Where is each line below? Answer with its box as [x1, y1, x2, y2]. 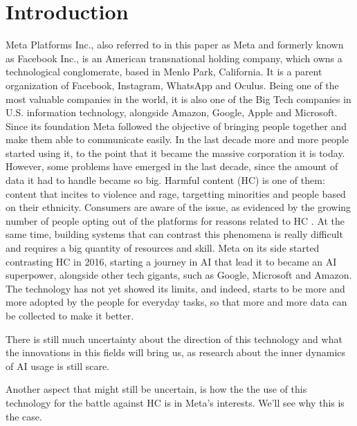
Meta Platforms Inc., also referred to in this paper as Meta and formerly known [6, 37, 344, 52]
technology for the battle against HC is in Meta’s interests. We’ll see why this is [6, 395, 345, 409]
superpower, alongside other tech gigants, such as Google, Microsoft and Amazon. [6, 268, 352, 282]
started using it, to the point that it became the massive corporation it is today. [6, 145, 345, 160]
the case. [6, 409, 42, 423]
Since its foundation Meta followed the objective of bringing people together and [6, 118, 347, 133]
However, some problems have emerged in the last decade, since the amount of [6, 159, 338, 174]
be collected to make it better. [6, 308, 134, 322]
